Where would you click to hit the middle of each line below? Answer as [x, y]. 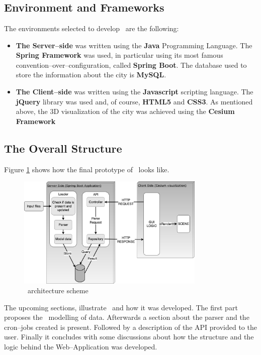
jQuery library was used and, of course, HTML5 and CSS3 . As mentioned [134, 101]
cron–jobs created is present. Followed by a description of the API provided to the [130, 327]
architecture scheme [58, 290]
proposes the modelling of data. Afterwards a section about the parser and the [127, 317]
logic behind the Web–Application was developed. [81, 347]
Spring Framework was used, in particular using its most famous [119, 55]
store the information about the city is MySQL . [91, 75]
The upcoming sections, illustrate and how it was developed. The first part [121, 307]
